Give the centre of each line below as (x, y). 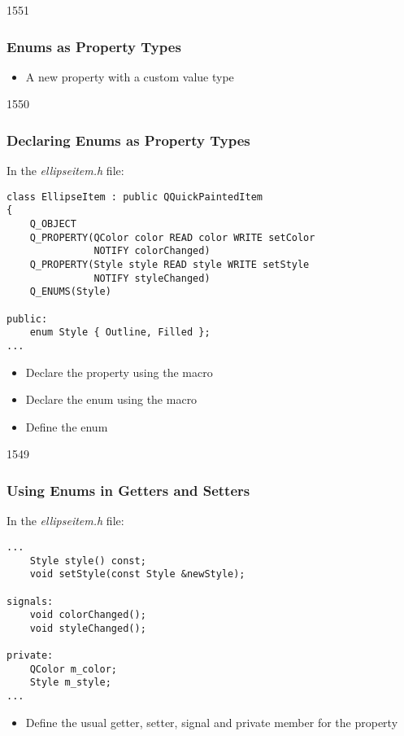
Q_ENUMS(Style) (70, 292)
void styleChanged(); (88, 628)
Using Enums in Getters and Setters (128, 490)
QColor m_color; (74, 669)
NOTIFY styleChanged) (152, 278)
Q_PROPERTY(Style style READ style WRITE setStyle (169, 265)
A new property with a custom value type (130, 76)
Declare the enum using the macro (111, 399)
